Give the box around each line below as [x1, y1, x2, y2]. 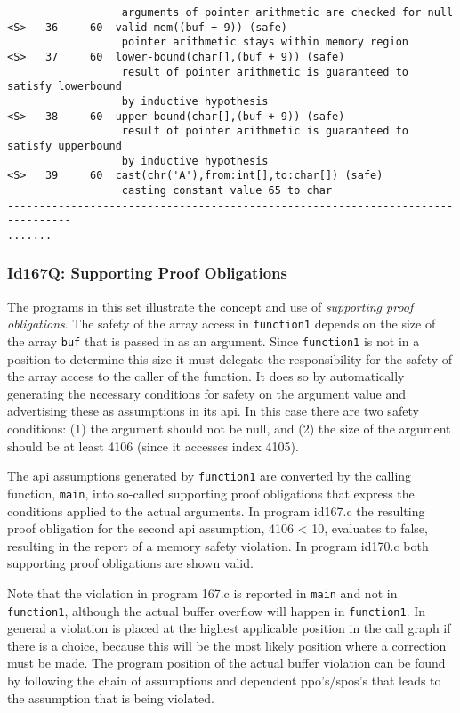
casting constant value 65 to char [121, 183, 333, 197]
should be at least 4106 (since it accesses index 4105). [7, 436, 299, 455]
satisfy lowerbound [7, 80, 122, 93]
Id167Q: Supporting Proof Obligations [7, 262, 287, 284]
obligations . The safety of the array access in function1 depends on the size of [7, 314, 436, 333]
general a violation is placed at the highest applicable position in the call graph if [7, 619, 451, 637]
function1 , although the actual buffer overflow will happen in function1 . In [7, 601, 426, 620]
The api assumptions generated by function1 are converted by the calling [7, 466, 412, 485]
